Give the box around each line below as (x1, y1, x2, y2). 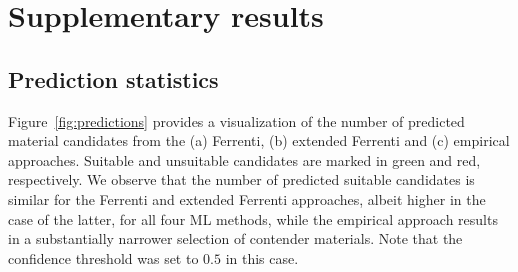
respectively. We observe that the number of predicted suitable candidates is (8, 169, 475, 190)
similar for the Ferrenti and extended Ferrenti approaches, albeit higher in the (8, 188, 486, 209)
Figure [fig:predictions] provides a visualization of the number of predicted (8, 110, 465, 131)
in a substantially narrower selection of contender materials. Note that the (8, 228, 463, 249)
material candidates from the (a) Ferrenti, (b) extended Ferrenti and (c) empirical (8, 130, 510, 151)
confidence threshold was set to (8, 247, 199, 268)
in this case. (225, 247, 299, 268)
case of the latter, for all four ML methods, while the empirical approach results (8, 208, 498, 229)
